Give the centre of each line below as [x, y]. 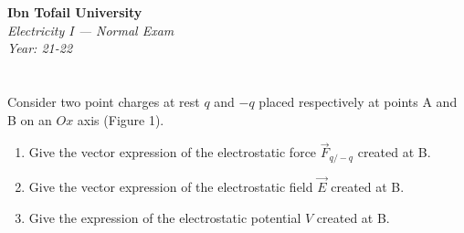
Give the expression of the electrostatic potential [165, 217]
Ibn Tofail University [75, 12]
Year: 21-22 [40, 48]
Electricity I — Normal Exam [91, 30]
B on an [30, 119]
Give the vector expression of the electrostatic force [173, 152]
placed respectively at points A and [358, 101]
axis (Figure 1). [121, 119]
